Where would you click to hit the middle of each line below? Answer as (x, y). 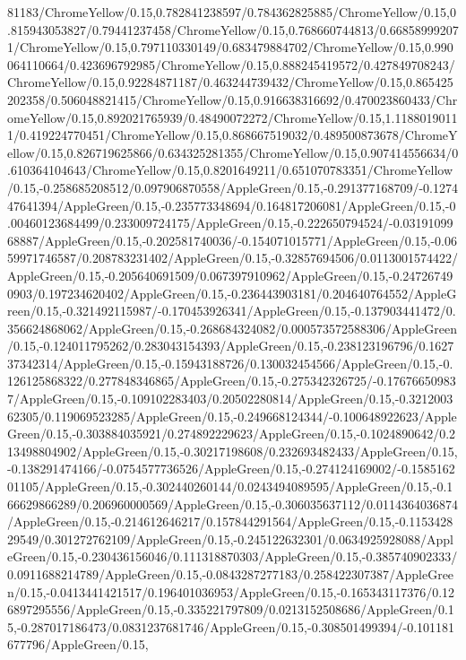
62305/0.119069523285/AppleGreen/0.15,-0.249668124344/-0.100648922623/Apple (232, 416)
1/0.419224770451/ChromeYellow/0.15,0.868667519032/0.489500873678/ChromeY (233, 135)
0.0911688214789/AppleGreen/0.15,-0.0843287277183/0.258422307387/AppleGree (231, 574)
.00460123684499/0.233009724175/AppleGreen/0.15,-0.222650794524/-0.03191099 (230, 223)
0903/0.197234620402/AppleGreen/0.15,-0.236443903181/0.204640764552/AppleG (232, 293)
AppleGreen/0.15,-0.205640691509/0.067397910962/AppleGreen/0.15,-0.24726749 (230, 275)
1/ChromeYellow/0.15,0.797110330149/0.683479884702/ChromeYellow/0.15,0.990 (230, 47)
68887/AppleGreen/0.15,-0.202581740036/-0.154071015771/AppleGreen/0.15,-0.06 (232, 240)
